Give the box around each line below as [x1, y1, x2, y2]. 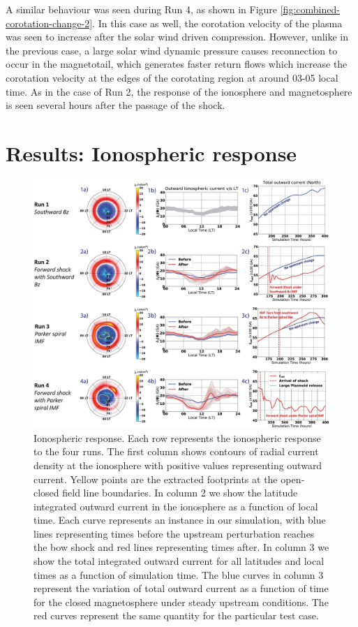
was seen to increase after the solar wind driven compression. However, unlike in [6, 29, 349, 44]
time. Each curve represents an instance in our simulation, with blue [33, 512, 326, 527]
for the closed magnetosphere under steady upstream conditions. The [33, 594, 329, 609]
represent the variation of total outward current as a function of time [33, 581, 329, 596]
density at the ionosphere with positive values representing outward [33, 457, 322, 472]
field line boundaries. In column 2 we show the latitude [62, 485, 298, 500]
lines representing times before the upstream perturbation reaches [33, 526, 315, 540]
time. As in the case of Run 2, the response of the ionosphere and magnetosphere [6, 84, 352, 98]
